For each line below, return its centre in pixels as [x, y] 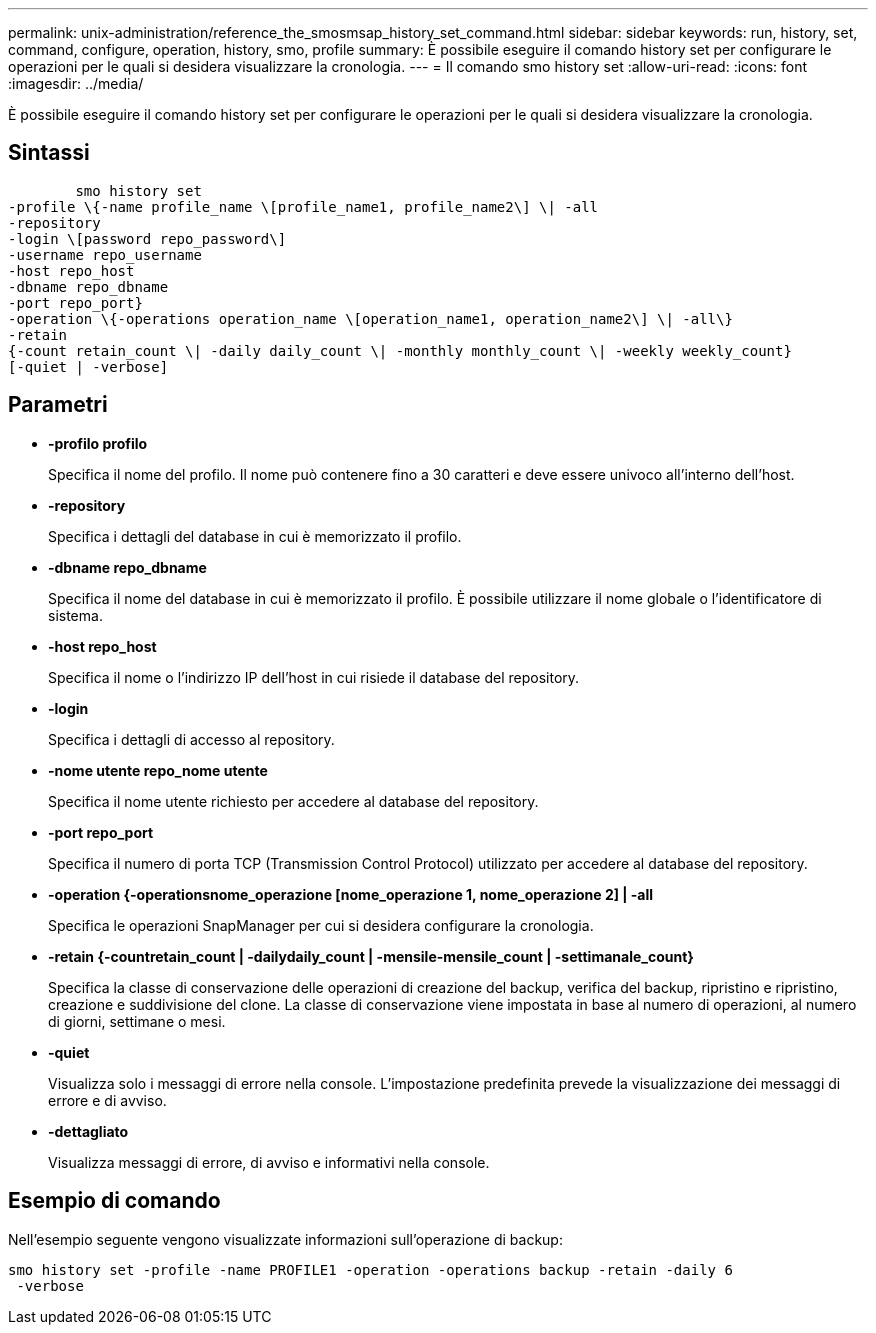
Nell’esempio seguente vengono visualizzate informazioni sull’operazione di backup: [285, 1239]
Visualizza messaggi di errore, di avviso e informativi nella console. [269, 1162]
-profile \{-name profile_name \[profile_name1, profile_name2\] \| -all [303, 206]
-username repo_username [105, 254]
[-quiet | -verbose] [88, 366]
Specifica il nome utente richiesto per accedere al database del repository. [293, 801]
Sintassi [49, 153]
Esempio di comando [114, 1201]
